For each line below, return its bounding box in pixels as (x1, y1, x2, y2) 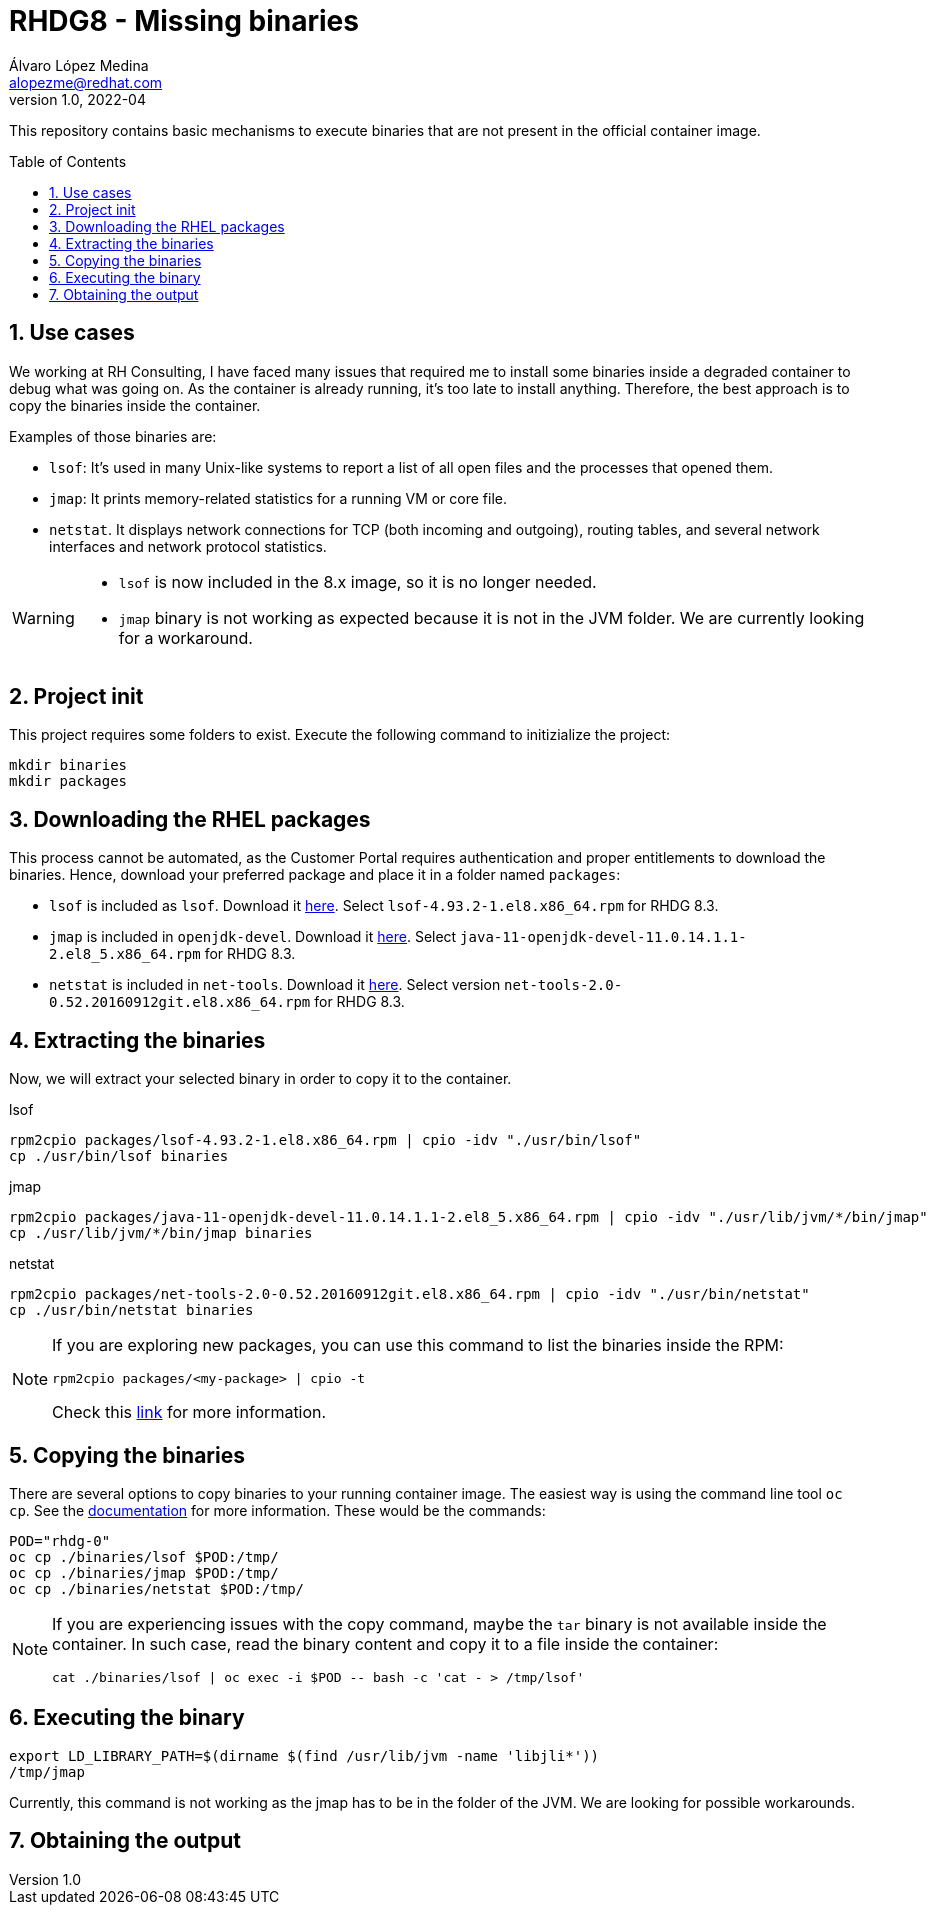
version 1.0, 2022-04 (9, 90, 146, 108)
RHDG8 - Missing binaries (9, 4, 359, 38)
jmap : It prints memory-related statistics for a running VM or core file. (49, 489, 508, 507)
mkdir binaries (9, 757, 128, 774)
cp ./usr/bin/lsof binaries (9, 1148, 229, 1165)
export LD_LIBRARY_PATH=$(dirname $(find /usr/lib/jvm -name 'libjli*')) (9, 1747, 600, 1764)
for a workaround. (118, 627, 253, 648)
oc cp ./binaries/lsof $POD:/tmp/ (9, 1548, 279, 1565)
